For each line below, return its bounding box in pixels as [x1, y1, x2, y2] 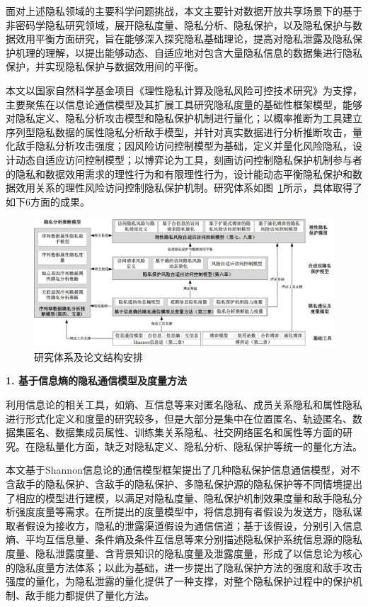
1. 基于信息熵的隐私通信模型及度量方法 [6, 373, 187, 388]
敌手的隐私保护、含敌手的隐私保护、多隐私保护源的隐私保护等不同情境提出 [15, 477, 362, 491]
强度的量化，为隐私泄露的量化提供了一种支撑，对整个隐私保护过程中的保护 [6, 574, 352, 589]
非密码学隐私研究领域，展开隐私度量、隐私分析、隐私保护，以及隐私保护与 [6, 17, 352, 32]
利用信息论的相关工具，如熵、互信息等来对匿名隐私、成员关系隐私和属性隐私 [6, 397, 362, 412]
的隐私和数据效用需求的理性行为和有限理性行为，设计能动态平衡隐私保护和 [6, 166, 352, 181]
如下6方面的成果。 [6, 194, 90, 208]
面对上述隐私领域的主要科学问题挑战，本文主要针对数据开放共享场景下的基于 [6, 4, 362, 18]
